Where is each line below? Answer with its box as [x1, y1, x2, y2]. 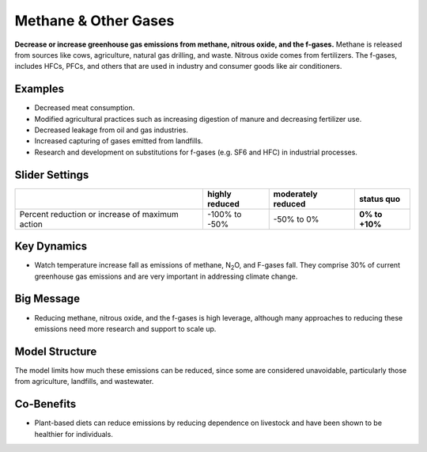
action [19, 218, 43, 230]
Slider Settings [14, 168, 89, 181]
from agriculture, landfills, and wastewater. [14, 377, 154, 386]
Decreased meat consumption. [34, 103, 135, 112]
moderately [273, 188, 318, 199]
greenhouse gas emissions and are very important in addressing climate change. [34, 272, 298, 281]
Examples [14, 82, 65, 96]
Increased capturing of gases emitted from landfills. [34, 136, 203, 146]
